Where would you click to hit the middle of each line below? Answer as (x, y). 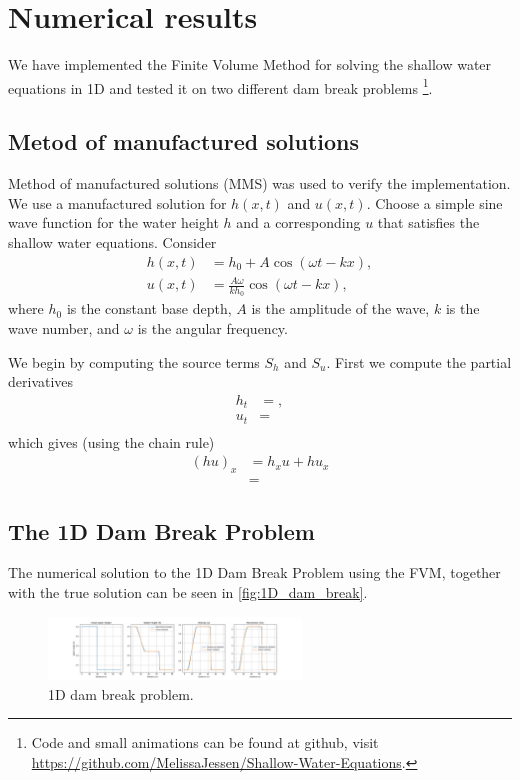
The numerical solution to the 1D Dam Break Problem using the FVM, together (254, 572)
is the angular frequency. (212, 327)
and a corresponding (298, 222)
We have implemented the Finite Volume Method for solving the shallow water (250, 64)
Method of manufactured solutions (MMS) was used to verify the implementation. (259, 183)
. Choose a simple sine (434, 202)
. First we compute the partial (419, 361)
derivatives (41, 381)
